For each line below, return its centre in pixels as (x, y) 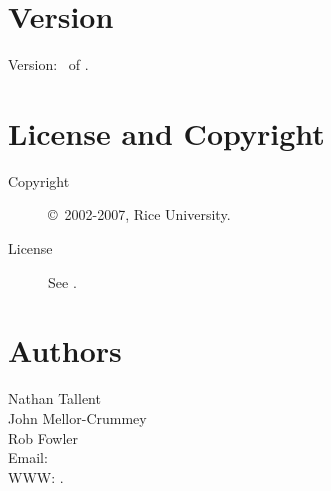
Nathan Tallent (54, 398)
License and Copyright (166, 132)
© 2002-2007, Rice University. (139, 214)
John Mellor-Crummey (77, 417)
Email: (28, 457)
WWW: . (36, 476)
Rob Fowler (43, 437)
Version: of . (48, 64)
